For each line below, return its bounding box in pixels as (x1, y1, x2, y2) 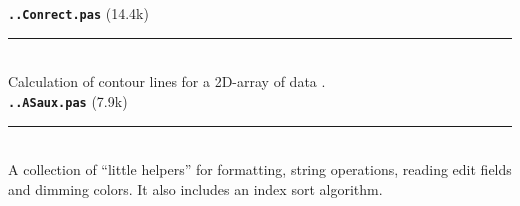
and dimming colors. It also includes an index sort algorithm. (8, 178, 383, 199)
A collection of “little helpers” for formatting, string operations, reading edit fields (8, 159, 512, 180)
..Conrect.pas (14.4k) (8, 3, 149, 23)
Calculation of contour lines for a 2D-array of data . (8, 71, 326, 92)
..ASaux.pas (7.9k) (8, 90, 128, 111)
